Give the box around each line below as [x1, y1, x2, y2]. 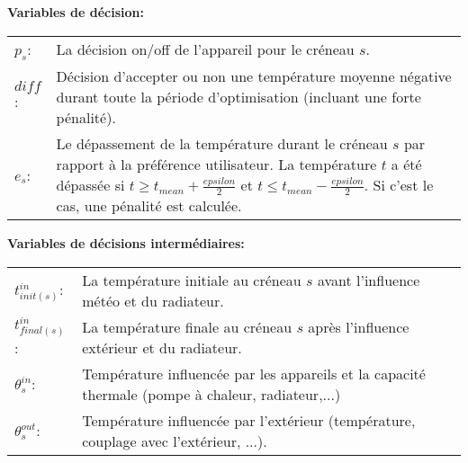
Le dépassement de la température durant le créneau [56, 132, 388, 154]
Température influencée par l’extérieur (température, [82, 409, 416, 431]
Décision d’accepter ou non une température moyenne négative [56, 65, 452, 86]
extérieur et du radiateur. [82, 336, 242, 358]
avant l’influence [317, 269, 420, 290]
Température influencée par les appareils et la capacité [82, 362, 426, 384]
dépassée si [56, 174, 125, 195]
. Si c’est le [364, 174, 434, 195]
